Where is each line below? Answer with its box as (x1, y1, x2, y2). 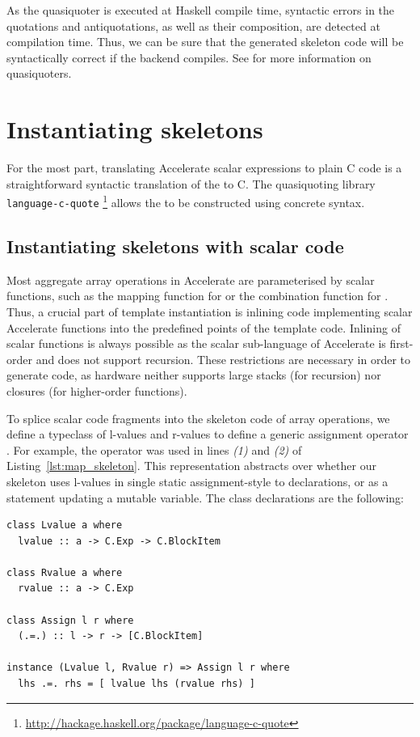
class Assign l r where (6, 614, 134, 626)
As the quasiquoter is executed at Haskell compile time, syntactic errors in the (6, 2, 395, 18)
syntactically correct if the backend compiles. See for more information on (6, 49, 372, 66)
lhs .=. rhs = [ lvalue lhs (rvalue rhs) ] (18, 678, 255, 690)
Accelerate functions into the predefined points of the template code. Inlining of (6, 319, 401, 336)
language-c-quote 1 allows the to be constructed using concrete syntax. (6, 192, 365, 210)
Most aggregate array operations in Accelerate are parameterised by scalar (6, 271, 375, 288)
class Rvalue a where (6, 566, 123, 578)
